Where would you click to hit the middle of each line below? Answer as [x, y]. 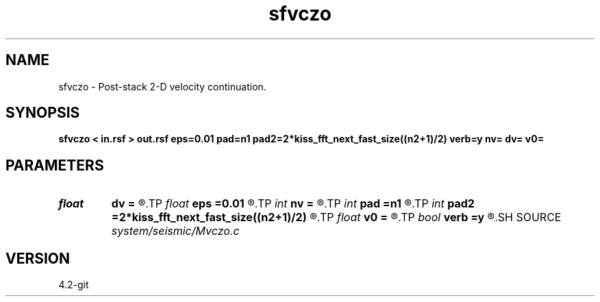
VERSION [38, 258]
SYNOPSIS [43, 113]
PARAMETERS [55, 165]
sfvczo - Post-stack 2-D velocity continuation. [162, 86]
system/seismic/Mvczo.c [175, 231]
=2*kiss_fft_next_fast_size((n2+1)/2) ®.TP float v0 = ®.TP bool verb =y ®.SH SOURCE [336, 217]
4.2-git [74, 285]
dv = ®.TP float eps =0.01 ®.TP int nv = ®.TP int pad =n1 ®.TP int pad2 [293, 204]
